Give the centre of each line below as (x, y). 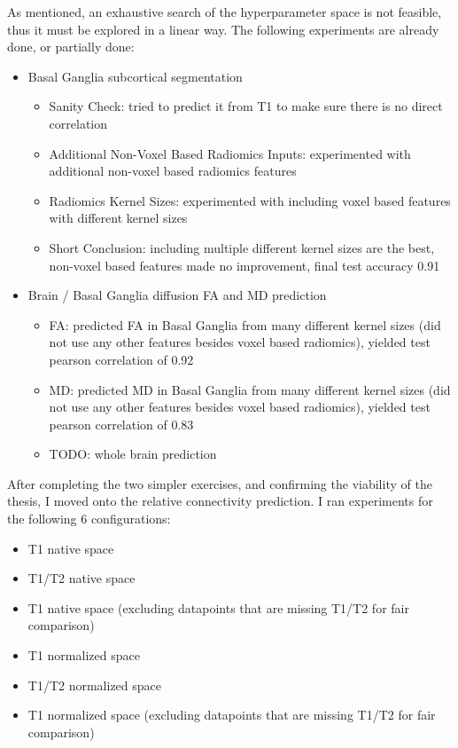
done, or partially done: (71, 47)
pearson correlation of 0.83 (121, 424)
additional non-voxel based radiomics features (173, 171)
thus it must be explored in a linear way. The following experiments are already (223, 29)
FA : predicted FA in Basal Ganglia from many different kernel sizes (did (245, 324)
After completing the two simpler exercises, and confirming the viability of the (220, 483)
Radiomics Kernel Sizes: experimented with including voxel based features (250, 200)
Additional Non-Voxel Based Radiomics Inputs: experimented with (230, 153)
